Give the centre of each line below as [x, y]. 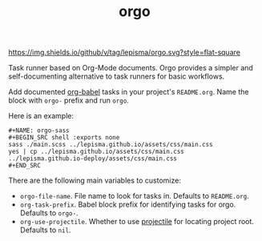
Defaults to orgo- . [49, 213]
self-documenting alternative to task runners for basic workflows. [117, 76]
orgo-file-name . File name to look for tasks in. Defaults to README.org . [135, 196]
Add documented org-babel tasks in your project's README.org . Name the [129, 92]
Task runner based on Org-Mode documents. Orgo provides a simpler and [131, 68]
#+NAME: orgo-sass [39, 131]
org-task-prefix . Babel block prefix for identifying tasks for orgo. [128, 205]
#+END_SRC [25, 166]
